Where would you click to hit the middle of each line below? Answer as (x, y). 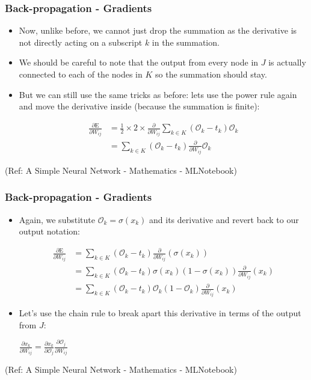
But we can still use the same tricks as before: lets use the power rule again (158, 94)
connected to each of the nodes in (81, 74)
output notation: (49, 231)
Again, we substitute (57, 219)
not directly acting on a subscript (81, 42)
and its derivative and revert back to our (224, 219)
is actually (287, 62)
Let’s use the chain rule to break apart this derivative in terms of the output (160, 313)
